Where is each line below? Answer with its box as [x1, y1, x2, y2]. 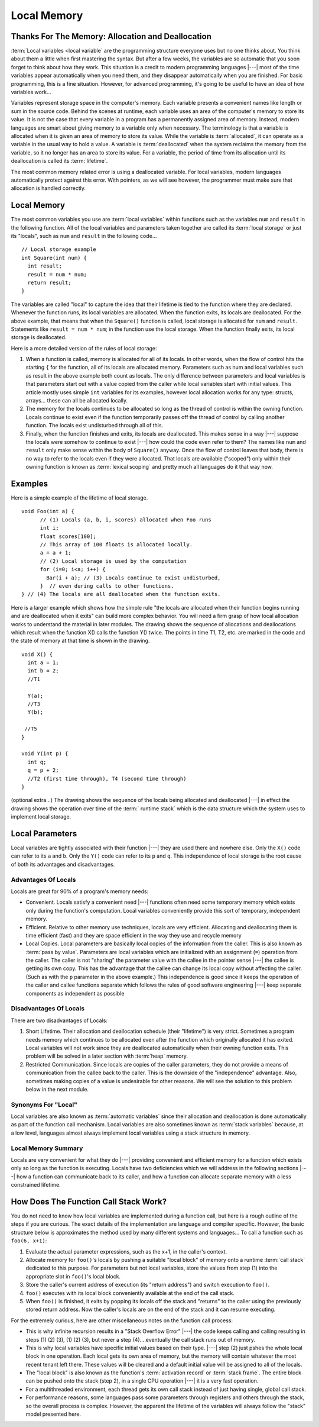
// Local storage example [21, 246, 97, 253]
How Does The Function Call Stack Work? [11, 1196, 167, 1207]
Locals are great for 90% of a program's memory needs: [11, 888, 149, 895]
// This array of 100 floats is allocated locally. [40, 542, 193, 548]
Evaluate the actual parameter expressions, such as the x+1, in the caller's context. [25, 1248, 227, 1255]
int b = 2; [27, 668, 59, 674]
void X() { [21, 651, 53, 658]
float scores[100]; [40, 533, 97, 540]
